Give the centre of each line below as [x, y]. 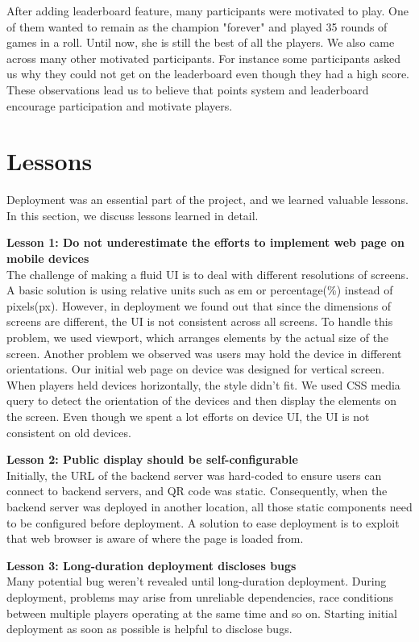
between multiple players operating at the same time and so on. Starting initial [202, 613]
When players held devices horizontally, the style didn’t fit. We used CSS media [203, 384]
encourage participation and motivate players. [120, 105]
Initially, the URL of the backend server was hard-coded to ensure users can [194, 475]
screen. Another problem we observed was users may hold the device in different [204, 353]
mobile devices [48, 258]
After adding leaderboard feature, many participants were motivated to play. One [207, 10]
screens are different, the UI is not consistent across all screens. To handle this [200, 321]
